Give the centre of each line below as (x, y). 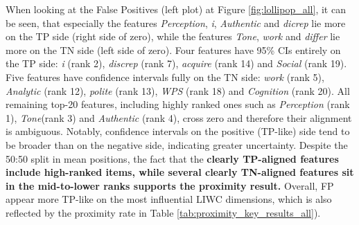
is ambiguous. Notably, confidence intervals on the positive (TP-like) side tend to (178, 131)
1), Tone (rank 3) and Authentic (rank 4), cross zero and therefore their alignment (179, 117)
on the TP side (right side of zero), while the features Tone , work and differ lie (173, 36)
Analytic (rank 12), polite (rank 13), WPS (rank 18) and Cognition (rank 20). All (178, 90)
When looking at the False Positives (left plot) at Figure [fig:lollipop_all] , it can (176, 9)
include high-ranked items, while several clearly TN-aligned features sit (180, 172)
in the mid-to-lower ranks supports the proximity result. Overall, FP (170, 185)
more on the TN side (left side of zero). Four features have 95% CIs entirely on (173, 49)
